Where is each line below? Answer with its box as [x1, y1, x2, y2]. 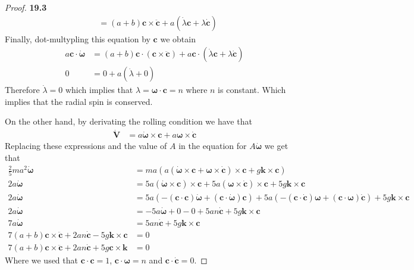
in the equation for [178, 139, 247, 152]
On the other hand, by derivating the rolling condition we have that [5, 115, 252, 128]
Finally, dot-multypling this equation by [5, 32, 150, 45]
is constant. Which [218, 83, 286, 96]
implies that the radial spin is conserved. [5, 95, 153, 107]
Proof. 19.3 [5, 1, 47, 13]
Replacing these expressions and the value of [5, 139, 167, 152]
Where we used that [5, 254, 78, 266]
